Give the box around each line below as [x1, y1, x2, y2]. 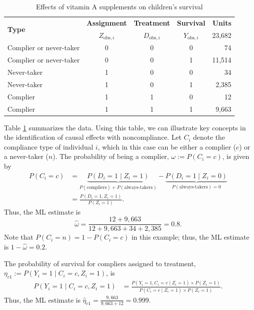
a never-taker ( [4, 151, 49, 161]
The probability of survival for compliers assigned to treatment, [4, 258, 196, 268]
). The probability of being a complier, [52, 151, 169, 161]
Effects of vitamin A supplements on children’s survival [36, 1, 203, 11]
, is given [222, 151, 250, 161]
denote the [193, 132, 225, 142]
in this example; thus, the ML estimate [131, 232, 250, 242]
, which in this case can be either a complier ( [98, 141, 236, 152]
